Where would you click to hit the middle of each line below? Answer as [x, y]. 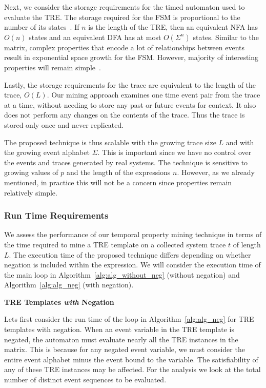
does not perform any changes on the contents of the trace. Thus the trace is [125, 115]
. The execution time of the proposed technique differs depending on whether [130, 254]
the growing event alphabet [47, 152]
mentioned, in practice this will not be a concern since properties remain [118, 182]
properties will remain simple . [53, 67]
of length [247, 244]
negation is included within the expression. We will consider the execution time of [132, 265]
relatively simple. [31, 192]
